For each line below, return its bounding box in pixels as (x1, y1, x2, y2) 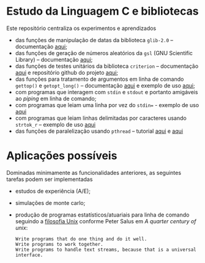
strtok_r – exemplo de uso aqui (15, 120, 96, 128)
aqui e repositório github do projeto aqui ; (15, 69, 119, 76)
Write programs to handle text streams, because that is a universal (15, 246, 197, 253)
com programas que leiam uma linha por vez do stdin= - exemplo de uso (15, 101, 199, 108)
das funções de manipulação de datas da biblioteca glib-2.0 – (15, 36, 173, 43)
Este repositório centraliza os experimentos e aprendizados (6, 24, 157, 32)
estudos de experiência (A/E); (15, 187, 91, 194)
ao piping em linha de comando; (15, 95, 97, 102)
